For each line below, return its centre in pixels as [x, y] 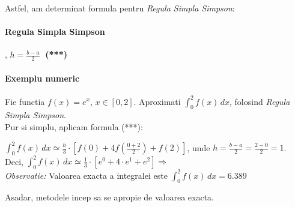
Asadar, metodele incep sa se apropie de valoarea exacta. [109, 197]
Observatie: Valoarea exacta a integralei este [86, 175]
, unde [199, 147]
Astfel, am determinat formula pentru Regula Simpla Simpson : [120, 8]
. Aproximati [157, 101]
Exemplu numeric [42, 78]
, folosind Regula [260, 101]
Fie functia [25, 101]
